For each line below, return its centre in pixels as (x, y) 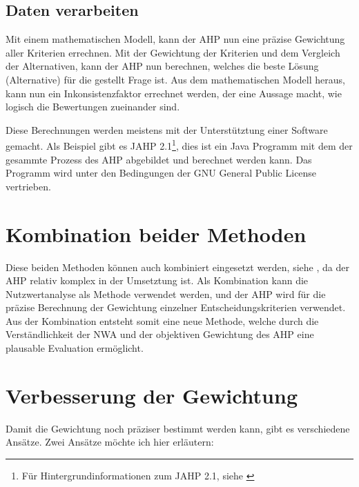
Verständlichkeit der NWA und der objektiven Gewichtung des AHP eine (160, 334)
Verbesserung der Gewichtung (152, 395)
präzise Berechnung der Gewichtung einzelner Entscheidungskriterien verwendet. (176, 307)
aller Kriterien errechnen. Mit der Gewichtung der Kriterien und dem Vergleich (173, 52)
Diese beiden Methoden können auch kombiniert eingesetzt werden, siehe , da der (177, 267)
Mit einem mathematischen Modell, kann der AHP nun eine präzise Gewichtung (175, 39)
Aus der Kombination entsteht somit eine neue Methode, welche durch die (162, 320)
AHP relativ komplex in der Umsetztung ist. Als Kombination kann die (157, 280)
